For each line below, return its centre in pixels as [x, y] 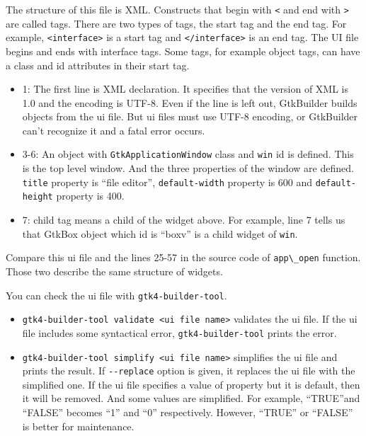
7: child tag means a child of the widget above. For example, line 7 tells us [184, 220]
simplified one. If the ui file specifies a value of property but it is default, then [191, 384]
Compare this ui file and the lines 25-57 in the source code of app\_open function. [183, 257]
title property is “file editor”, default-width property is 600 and [167, 182]
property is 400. [90, 196]
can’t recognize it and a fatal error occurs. [114, 130]
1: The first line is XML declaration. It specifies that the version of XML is [185, 89]
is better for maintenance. [78, 426]
